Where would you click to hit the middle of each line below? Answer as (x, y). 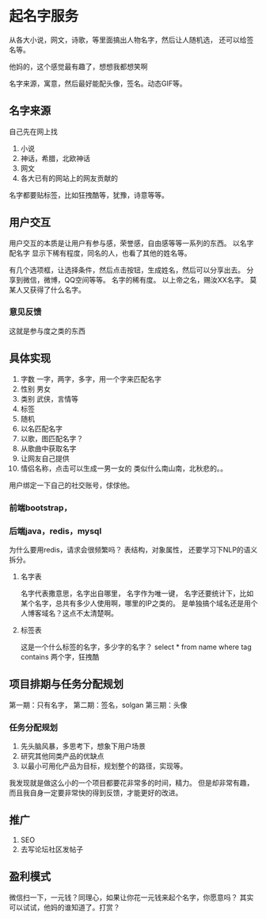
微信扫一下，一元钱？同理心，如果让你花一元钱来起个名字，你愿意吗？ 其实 (131, 897)
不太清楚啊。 (97, 613)
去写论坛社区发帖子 (52, 849)
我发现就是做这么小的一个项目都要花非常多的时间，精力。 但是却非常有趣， (131, 783)
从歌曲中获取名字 (48, 448)
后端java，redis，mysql (55, 531)
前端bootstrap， (40, 507)
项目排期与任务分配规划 (66, 684)
